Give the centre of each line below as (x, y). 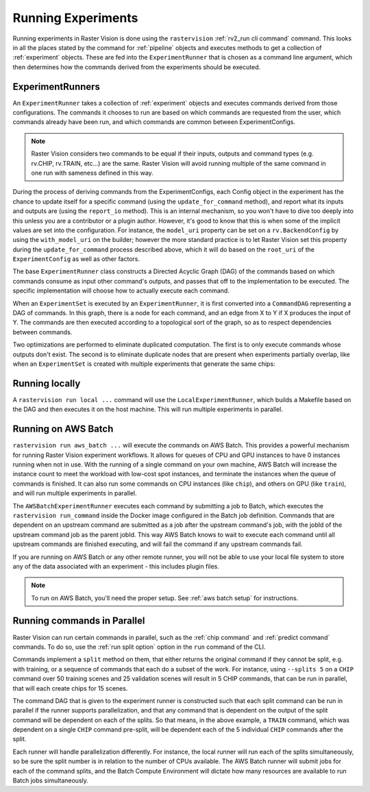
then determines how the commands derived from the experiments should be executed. (136, 67)
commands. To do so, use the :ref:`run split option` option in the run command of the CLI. (139, 647)
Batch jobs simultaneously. (51, 780)
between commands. (42, 332)
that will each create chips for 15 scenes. (70, 688)
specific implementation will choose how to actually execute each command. (121, 290)
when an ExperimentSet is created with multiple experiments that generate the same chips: (144, 364)
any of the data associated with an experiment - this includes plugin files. (116, 566)
